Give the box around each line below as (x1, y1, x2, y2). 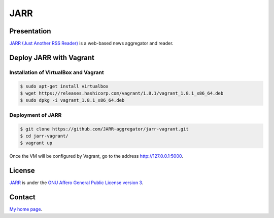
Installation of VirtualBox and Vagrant (9, 69, 104, 76)
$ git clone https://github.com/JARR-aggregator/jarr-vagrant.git (20, 126, 189, 132)
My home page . (9, 206, 43, 212)
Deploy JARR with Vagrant (9, 53, 95, 62)
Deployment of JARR (9, 111, 62, 118)
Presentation (9, 27, 51, 35)
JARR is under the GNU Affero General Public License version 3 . (9, 180, 144, 186)
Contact (9, 193, 36, 202)
